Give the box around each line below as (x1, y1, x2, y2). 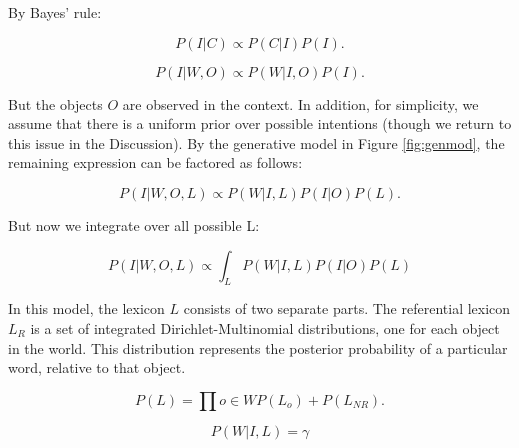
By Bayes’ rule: (8, 2, 102, 22)
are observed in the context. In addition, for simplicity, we (122, 93, 479, 114)
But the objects (8, 93, 103, 114)
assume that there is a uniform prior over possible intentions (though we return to (8, 113, 512, 134)
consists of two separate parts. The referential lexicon (183, 298, 511, 319)
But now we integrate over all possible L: (8, 214, 260, 235)
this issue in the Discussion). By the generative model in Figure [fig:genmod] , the (8, 132, 505, 153)
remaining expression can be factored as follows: (8, 152, 303, 173)
